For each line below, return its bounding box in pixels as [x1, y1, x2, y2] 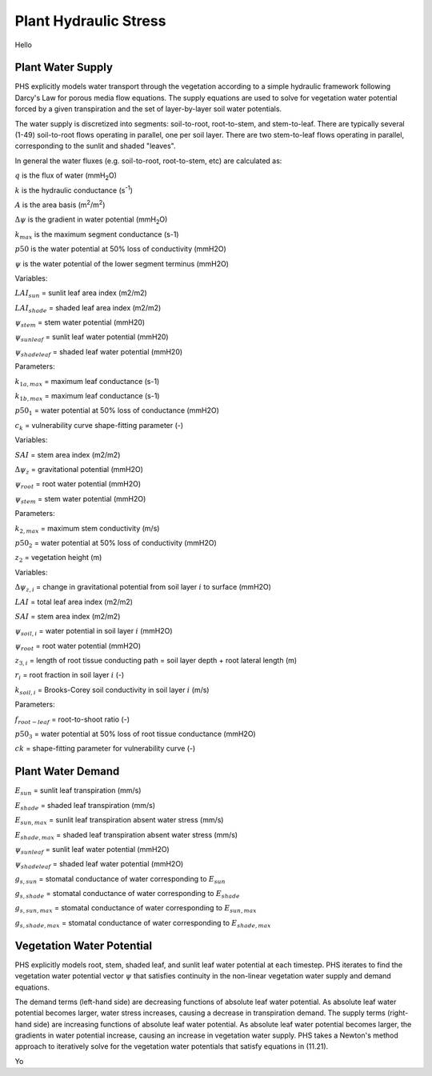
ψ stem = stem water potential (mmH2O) [14, 494, 146, 506]
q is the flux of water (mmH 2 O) [14, 170, 118, 182]
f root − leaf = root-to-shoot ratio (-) [14, 714, 130, 726]
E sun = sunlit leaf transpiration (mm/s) [14, 786, 142, 798]
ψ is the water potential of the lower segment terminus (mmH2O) [14, 258, 230, 268]
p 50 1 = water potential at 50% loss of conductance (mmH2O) [14, 406, 219, 418]
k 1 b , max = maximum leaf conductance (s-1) [14, 391, 160, 402]
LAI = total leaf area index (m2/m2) [14, 597, 134, 606]
